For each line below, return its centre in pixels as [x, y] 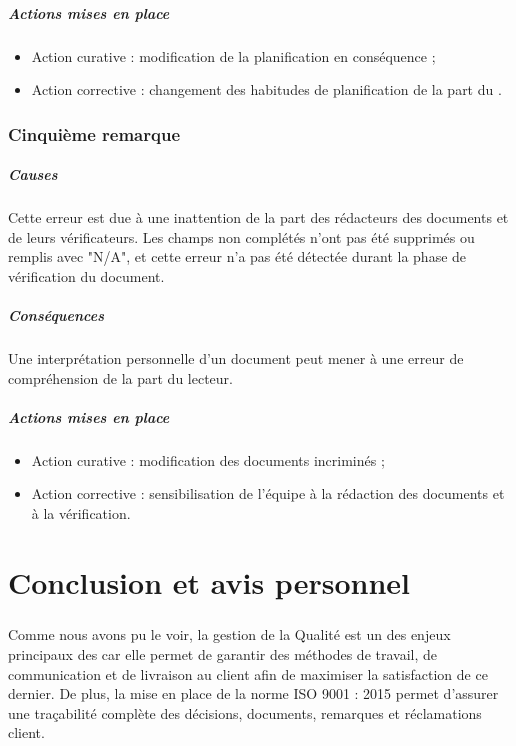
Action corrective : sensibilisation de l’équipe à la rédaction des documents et [268, 493]
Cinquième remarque [94, 133]
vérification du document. [86, 275]
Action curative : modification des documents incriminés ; [208, 459]
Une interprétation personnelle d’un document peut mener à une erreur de [236, 358]
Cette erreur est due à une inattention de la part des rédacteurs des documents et [258, 217]
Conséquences [56, 315]
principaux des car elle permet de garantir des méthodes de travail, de [223, 653]
